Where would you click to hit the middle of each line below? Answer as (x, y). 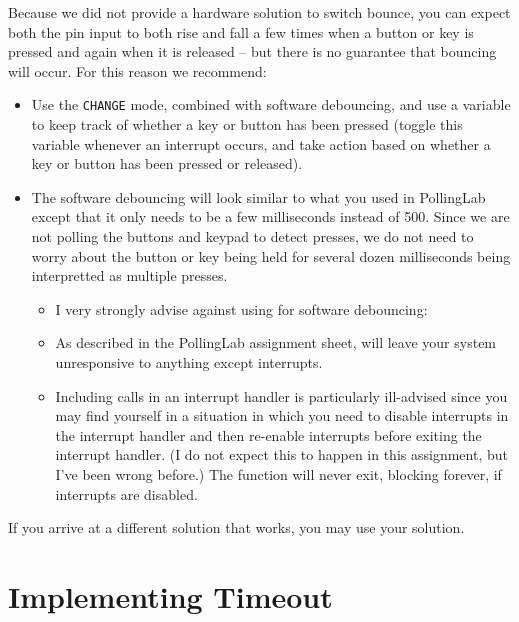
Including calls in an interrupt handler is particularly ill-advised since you (281, 395)
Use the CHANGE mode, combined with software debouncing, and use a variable (271, 104)
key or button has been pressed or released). (167, 163)
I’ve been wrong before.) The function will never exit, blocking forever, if (278, 473)
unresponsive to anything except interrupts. (189, 361)
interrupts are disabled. (126, 493)
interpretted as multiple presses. (129, 275)
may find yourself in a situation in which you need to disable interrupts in (282, 415)
